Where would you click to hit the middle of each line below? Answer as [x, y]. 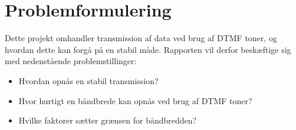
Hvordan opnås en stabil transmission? [88, 80]
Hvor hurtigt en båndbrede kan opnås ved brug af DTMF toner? [135, 100]
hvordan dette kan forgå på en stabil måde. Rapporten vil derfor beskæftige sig [148, 49]
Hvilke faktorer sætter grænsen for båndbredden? [108, 120]
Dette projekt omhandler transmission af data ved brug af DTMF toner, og [141, 38]
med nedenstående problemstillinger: [71, 61]
